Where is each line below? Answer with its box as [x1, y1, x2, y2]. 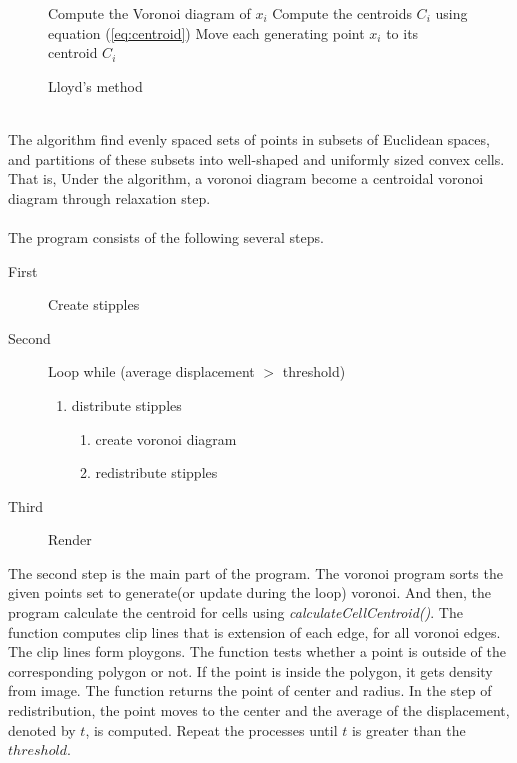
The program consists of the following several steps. [8, 226, 324, 247]
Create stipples [48, 294, 140, 315]
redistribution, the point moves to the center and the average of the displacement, [8, 700, 510, 721]
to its [386, 22, 419, 43]
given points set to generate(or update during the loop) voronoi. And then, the [8, 582, 491, 603]
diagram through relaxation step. [8, 187, 211, 208]
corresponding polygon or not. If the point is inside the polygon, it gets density [8, 660, 493, 681]
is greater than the [351, 719, 466, 740]
